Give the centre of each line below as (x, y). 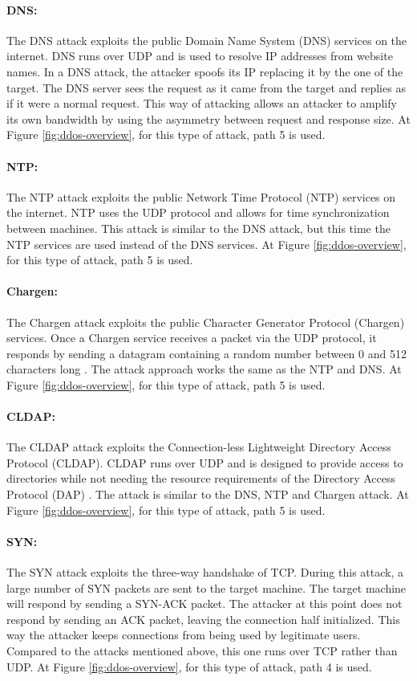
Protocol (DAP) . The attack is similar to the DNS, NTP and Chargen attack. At (208, 494)
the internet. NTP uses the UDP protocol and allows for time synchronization (198, 212)
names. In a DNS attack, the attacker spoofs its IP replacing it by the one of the (205, 71)
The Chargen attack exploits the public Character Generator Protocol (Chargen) (206, 322)
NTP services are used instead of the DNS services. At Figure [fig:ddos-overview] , (206, 244)
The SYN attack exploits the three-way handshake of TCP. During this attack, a (205, 572)
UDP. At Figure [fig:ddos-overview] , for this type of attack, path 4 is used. (189, 666)
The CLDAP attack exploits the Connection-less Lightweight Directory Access (199, 447)
